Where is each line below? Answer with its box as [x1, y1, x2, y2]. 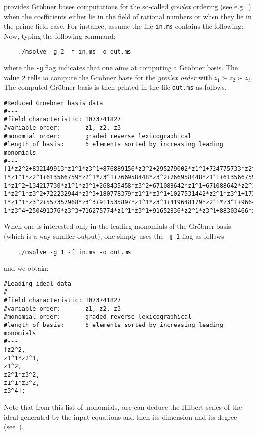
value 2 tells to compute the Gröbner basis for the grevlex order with [4, 72, 212, 82]
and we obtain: [4, 263, 49, 273]
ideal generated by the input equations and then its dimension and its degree [4, 411, 237, 422]
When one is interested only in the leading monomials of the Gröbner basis [4, 221, 231, 231]
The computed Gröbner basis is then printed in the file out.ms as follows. [4, 82, 227, 92]
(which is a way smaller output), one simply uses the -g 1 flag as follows [4, 230, 224, 241]
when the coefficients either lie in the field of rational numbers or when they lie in [4, 11, 252, 21]
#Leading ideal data [4, 280, 72, 287]
